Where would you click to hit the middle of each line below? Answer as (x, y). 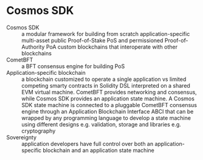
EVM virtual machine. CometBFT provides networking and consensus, (109, 92)
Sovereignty (22, 137)
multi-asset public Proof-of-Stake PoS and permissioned (92, 40)
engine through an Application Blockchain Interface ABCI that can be (108, 111)
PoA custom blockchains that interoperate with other (112, 47)
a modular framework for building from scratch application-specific (106, 33)
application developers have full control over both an (88, 144)
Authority (33, 47)
